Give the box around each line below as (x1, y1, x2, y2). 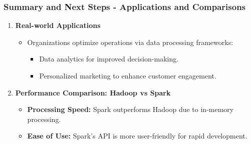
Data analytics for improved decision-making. (39, 53, 179, 64)
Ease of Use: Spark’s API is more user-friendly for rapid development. (27, 130, 247, 141)
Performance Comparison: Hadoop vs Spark (15, 87, 171, 97)
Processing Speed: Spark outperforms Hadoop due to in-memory (27, 104, 234, 114)
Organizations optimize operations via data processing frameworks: (27, 36, 233, 47)
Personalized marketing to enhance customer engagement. (39, 70, 216, 80)
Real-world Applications (15, 20, 101, 30)
